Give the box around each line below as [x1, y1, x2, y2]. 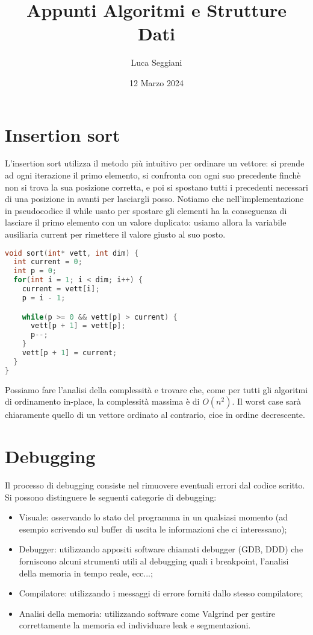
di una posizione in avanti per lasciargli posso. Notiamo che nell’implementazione [5, 192, 304, 205]
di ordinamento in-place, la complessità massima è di [5, 395, 200, 408]
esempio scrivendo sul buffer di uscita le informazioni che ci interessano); [19, 522, 287, 535]
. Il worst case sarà [232, 395, 302, 408]
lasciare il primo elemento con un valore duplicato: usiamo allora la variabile [5, 216, 287, 229]
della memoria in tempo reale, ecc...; [19, 566, 153, 579]
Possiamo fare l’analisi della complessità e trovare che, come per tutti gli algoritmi [5, 383, 308, 396]
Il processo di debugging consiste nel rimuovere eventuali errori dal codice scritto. [5, 478, 305, 491]
